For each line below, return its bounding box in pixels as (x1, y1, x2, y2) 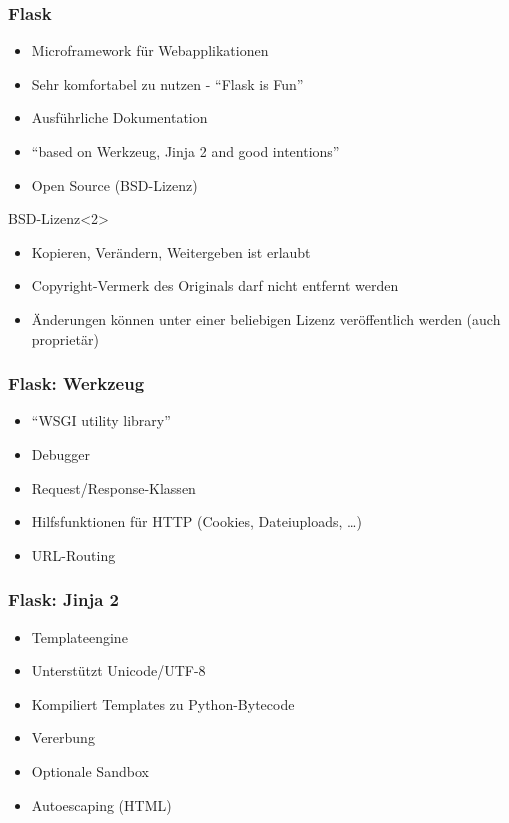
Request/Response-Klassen (31, 477, 196, 498)
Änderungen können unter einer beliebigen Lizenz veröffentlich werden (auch (31, 308, 501, 329)
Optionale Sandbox (31, 760, 149, 781)
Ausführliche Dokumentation (31, 107, 208, 128)
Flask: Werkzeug (8, 371, 145, 396)
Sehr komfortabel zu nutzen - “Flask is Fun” (31, 73, 304, 94)
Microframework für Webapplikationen (31, 40, 269, 61)
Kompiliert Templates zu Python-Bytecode (31, 693, 295, 714)
